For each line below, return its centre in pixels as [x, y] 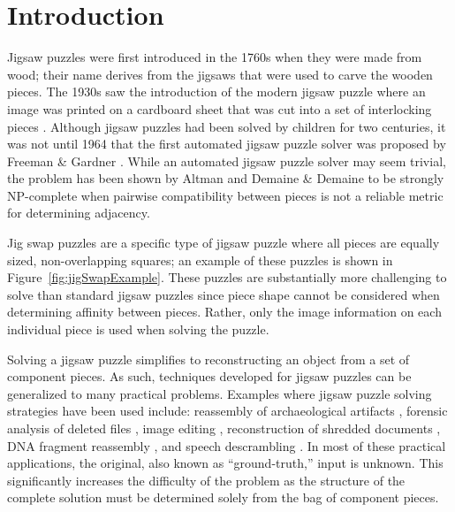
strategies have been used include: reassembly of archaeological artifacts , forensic [227, 411]
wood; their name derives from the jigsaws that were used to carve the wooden [220, 74]
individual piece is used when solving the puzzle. [138, 329]
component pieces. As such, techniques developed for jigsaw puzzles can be [209, 376]
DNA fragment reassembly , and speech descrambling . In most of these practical [227, 445]
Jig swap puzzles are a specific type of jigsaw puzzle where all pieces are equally [224, 243]
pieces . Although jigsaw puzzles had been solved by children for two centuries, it [227, 126]
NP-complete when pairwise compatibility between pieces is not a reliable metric [225, 195]
